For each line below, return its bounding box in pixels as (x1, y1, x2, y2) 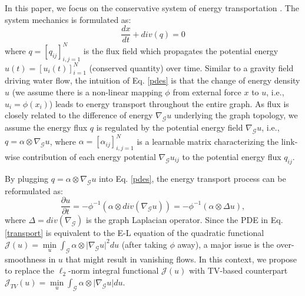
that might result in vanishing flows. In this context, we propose (65, 252, 297, 265)
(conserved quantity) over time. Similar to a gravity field (89, 61, 294, 74)
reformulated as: (5, 184, 63, 197)
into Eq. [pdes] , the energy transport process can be (99, 172, 286, 184)
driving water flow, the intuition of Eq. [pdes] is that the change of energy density (5, 74, 300, 87)
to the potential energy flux (182, 151, 281, 163)
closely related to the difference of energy (5, 109, 153, 121)
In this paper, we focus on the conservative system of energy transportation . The (5, 2, 299, 14)
